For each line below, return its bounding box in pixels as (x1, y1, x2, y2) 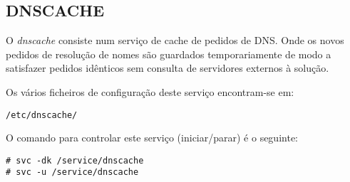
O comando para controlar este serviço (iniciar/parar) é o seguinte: (6, 130, 298, 145)
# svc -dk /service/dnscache (6, 155, 144, 166)
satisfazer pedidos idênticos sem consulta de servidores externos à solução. (6, 60, 329, 75)
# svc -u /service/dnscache (6, 167, 139, 178)
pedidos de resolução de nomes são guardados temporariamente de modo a (6, 46, 331, 61)
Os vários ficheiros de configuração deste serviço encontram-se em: (6, 84, 294, 99)
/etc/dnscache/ (6, 109, 78, 120)
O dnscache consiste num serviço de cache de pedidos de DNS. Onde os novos (6, 33, 344, 48)
